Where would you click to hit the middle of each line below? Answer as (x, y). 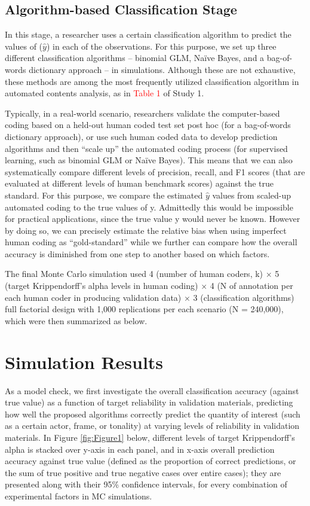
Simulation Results (84, 362)
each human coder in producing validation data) (93, 297)
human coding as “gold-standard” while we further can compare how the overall (151, 242)
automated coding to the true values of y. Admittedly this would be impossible (149, 207)
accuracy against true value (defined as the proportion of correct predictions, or (151, 461)
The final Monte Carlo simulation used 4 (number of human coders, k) (134, 274)
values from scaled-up (252, 195)
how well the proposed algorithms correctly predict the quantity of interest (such (153, 414)
